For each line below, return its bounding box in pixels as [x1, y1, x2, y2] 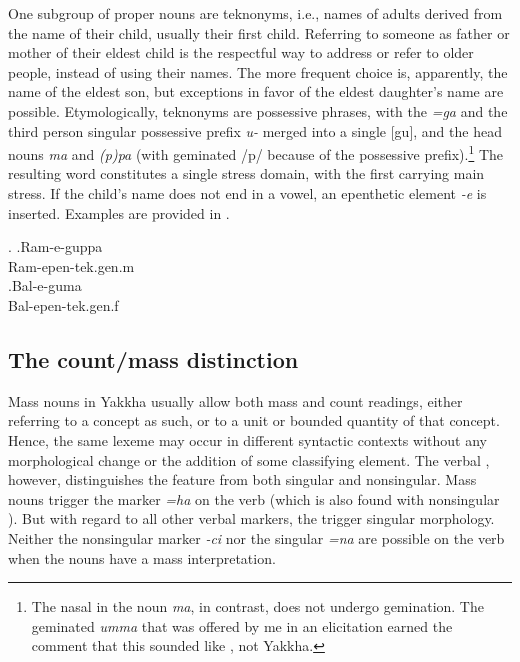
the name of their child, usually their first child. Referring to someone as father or [8, 22, 510, 43]
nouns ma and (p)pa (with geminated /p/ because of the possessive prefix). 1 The [8, 141, 504, 164]
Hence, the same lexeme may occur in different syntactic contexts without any [8, 429, 487, 450]
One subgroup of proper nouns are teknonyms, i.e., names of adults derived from [8, 3, 503, 23]
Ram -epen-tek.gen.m [8, 255, 135, 276]
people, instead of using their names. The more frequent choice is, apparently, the [8, 61, 508, 82]
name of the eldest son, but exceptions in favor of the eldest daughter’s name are [8, 81, 504, 102]
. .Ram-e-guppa [8, 236, 103, 257]
